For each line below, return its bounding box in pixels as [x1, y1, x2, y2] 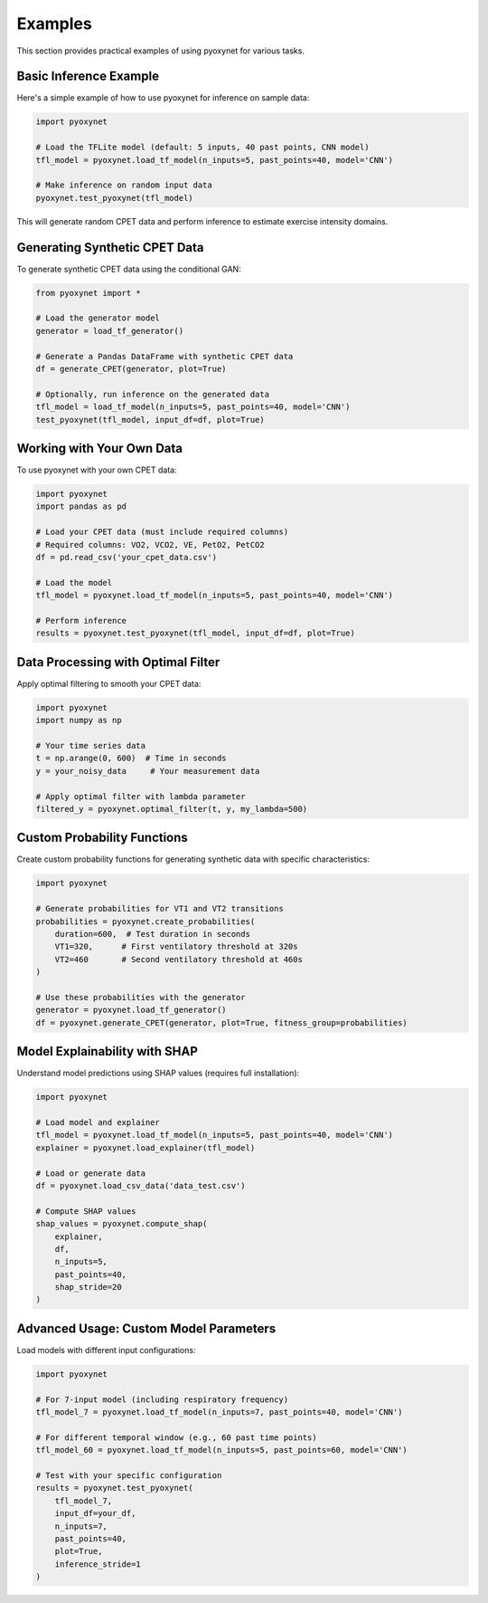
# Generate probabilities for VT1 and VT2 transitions [35, 903, 284, 914]
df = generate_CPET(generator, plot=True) [35, 364, 227, 374]
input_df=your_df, [54, 1508, 136, 1519]
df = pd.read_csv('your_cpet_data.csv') [35, 552, 217, 562]
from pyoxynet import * [35, 288, 142, 298]
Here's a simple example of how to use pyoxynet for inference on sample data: [16, 92, 310, 103]
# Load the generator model [35, 313, 160, 323]
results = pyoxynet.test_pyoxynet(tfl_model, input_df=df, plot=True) [35, 628, 356, 638]
